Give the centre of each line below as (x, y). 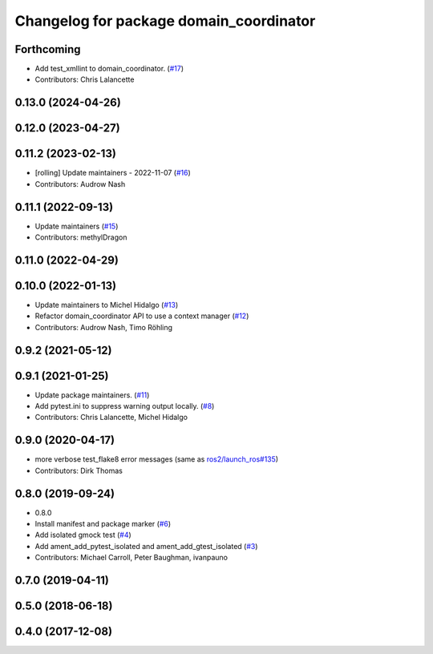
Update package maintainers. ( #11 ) (92, 395)
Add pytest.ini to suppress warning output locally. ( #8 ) (125, 406)
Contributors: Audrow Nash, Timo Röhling (103, 327)
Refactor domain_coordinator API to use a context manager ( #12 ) (142, 316)
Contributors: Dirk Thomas (79, 470)
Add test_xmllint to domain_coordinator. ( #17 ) (109, 69)
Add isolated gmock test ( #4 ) (83, 535)
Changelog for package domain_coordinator (165, 21)
